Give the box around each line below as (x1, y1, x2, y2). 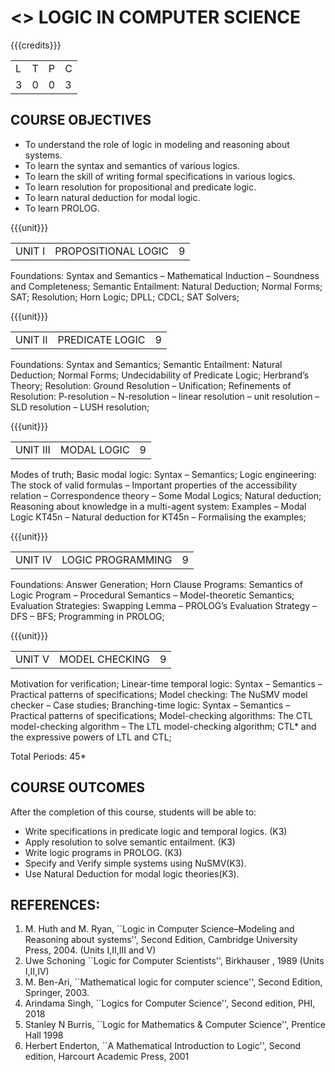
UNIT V (15, 652, 50, 666)
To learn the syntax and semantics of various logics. (24, 159, 240, 171)
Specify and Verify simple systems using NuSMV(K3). (24, 857, 247, 869)
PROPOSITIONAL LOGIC (54, 244, 169, 258)
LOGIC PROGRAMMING (61, 552, 173, 566)
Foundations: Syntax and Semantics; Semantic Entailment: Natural (10, 358, 283, 370)
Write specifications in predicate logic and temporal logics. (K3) (24, 825, 288, 837)
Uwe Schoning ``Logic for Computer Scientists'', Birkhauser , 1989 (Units (24, 955, 325, 967)
